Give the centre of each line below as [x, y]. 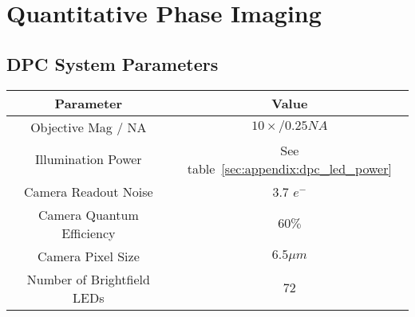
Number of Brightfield [88, 279]
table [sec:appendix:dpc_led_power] [289, 168]
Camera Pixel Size [88, 256]
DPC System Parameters [113, 63]
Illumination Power [89, 159]
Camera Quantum [88, 214]
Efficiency [89, 233]
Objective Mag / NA [89, 127]
